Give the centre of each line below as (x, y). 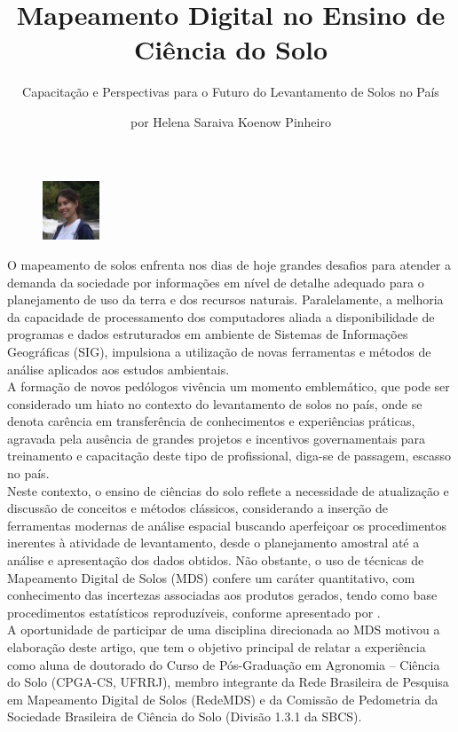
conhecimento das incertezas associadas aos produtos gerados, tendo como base (222, 595)
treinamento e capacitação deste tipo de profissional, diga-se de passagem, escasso (229, 456)
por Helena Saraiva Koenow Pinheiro (231, 121)
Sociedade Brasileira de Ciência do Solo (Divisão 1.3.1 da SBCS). (185, 716)
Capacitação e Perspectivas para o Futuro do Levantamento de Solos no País (231, 92)
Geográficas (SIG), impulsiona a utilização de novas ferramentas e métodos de (219, 351)
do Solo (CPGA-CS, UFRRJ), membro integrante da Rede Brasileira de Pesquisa (228, 682)
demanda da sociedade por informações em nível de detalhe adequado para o (216, 282)
